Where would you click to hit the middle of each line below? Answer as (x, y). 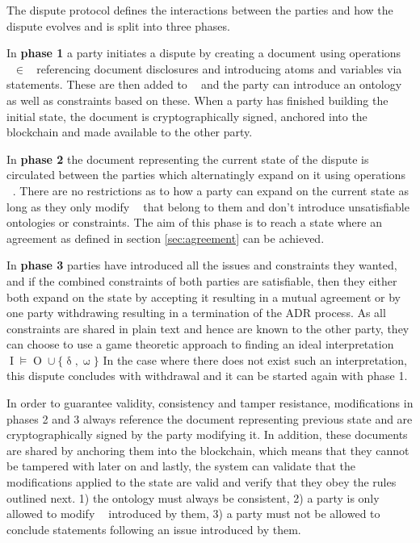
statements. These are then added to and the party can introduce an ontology (204, 84)
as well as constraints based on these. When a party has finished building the (197, 100)
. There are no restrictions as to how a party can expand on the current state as (210, 190)
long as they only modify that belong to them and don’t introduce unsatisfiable (208, 206)
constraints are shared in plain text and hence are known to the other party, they (208, 328)
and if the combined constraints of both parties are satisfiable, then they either (202, 280)
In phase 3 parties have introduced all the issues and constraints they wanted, (202, 265)
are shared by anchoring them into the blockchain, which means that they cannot (208, 450)
